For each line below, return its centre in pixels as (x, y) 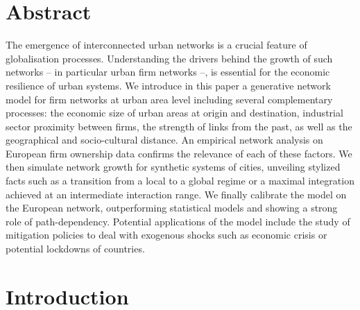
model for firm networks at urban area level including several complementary (169, 99)
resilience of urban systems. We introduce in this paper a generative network (168, 85)
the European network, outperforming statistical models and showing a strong (172, 208)
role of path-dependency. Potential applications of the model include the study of (178, 221)
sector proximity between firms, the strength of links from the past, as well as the (179, 126)
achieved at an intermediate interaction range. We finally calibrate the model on (176, 194)
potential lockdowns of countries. (75, 249)
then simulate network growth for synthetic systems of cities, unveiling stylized (173, 167)
